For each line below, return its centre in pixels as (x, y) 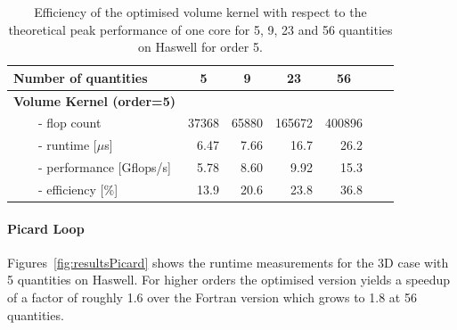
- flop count (69, 123)
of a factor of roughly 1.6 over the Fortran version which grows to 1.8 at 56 (212, 297)
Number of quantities (81, 77)
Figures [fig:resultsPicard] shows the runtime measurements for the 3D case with (228, 262)
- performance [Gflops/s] (104, 167)
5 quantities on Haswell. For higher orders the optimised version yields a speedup (229, 280)
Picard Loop (46, 228)
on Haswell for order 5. (200, 47)
